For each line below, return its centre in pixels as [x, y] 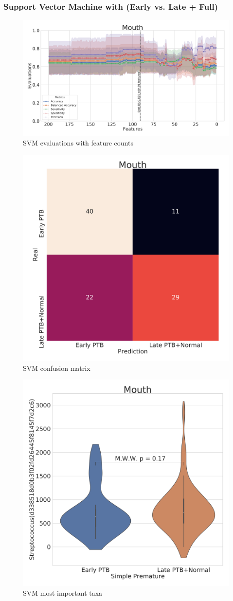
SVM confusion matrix [57, 368]
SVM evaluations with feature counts [78, 143]
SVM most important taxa [63, 592]
